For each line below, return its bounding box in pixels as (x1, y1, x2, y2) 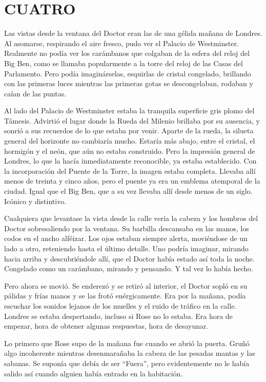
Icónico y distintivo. (4, 195, 67, 206)
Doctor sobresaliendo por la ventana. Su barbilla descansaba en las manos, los (4, 223, 249, 233)
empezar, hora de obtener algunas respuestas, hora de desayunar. (4, 320, 209, 331)
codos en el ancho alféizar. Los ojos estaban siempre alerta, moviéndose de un (4, 233, 248, 244)
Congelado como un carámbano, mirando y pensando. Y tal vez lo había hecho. (4, 263, 253, 274)
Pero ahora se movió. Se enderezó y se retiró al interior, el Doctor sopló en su (4, 280, 248, 291)
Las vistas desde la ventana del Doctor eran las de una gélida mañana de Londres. (4, 28, 262, 38)
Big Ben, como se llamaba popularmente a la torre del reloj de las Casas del (4, 57, 243, 68)
